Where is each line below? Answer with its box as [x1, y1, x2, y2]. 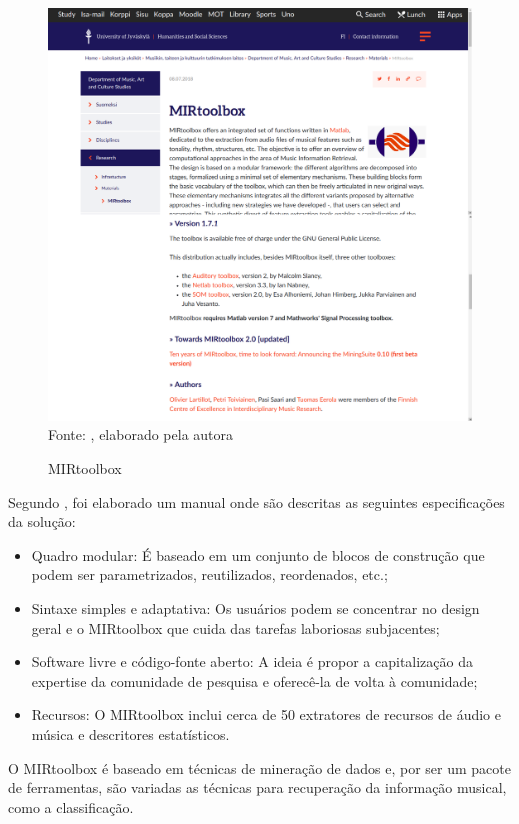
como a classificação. [8, 796, 134, 817]
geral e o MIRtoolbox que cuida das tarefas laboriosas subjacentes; [31, 617, 440, 638]
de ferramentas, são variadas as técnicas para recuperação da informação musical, [8, 777, 507, 798]
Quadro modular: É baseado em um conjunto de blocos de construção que [31, 544, 485, 565]
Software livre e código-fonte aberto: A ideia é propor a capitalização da [31, 651, 473, 672]
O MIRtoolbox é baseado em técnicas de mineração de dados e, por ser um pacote [8, 757, 511, 778]
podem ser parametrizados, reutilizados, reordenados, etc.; [31, 564, 388, 585]
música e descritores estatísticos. [31, 723, 230, 744]
